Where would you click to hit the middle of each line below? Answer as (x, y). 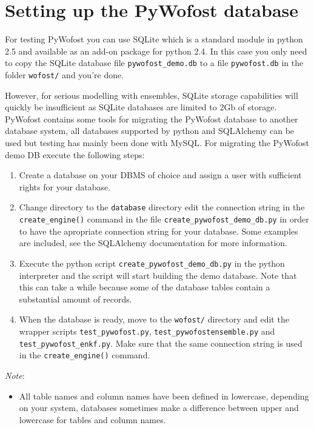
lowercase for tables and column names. (92, 419)
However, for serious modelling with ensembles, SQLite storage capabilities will (152, 95)
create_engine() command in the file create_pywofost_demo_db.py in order (164, 219)
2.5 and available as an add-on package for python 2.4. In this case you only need (156, 51)
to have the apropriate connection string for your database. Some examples (159, 231)
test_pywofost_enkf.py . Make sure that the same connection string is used (161, 343)
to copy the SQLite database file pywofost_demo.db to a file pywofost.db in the (154, 63)
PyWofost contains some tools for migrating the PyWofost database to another (152, 119)
